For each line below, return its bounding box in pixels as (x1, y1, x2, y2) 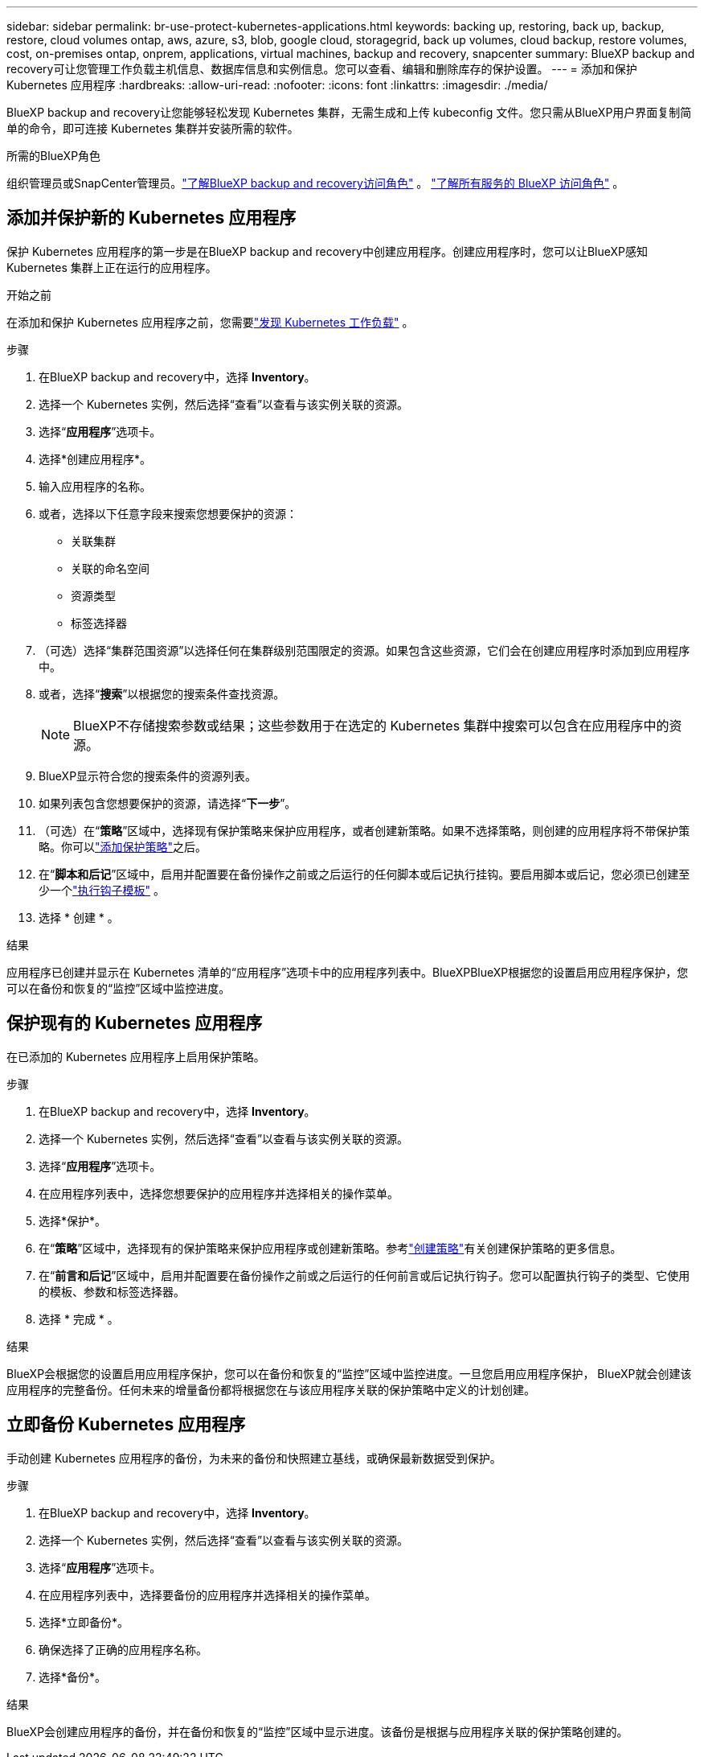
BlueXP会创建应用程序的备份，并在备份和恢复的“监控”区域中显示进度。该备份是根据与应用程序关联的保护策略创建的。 (6, 1724, 628, 1738)
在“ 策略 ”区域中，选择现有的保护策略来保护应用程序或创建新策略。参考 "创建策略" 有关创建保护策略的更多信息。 (39, 1241, 622, 1255)
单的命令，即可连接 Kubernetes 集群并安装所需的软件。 (6, 121, 299, 135)
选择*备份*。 (39, 1669, 107, 1684)
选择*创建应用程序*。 (39, 451, 152, 466)
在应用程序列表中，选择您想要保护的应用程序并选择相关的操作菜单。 (39, 1186, 399, 1200)
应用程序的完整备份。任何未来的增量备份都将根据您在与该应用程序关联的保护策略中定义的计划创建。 (6, 1382, 535, 1397)
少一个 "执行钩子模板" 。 (39, 883, 165, 897)
